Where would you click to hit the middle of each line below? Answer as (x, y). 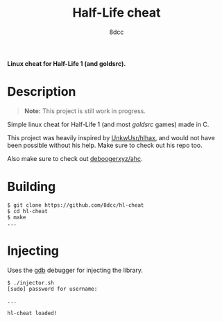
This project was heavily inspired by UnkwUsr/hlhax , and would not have (111, 137)
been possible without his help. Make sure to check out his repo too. (105, 145)
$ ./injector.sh (31, 282)
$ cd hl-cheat (28, 211)
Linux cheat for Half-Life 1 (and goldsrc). (67, 63)
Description (42, 92)
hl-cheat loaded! (32, 313)
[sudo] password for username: (52, 289)
